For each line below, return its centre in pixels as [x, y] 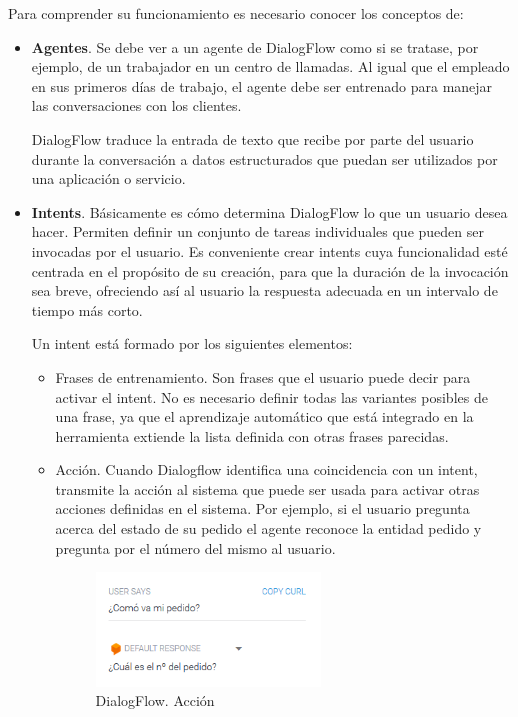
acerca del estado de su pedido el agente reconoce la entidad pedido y [268, 528]
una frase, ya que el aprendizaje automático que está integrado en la [264, 416]
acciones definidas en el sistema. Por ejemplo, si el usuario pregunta [262, 508]
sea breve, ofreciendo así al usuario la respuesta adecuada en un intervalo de [264, 290]
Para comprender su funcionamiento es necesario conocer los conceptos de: [236, 13]
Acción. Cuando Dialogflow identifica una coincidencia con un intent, [266, 469]
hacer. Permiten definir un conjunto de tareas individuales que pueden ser [257, 231]
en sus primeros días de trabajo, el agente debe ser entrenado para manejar [262, 85]
